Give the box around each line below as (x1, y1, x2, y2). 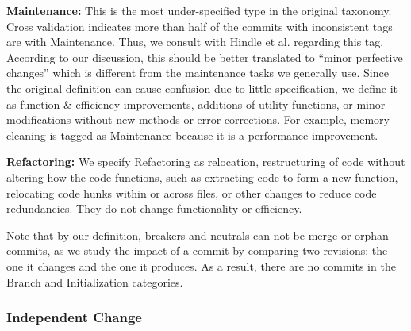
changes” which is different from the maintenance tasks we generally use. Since (6, 64, 389, 81)
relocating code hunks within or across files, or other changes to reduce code (6, 184, 377, 201)
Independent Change (6, 307, 142, 327)
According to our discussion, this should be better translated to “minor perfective (6, 48, 403, 65)
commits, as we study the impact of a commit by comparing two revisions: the (6, 242, 388, 259)
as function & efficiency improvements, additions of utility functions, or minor (6, 95, 386, 112)
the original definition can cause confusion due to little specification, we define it (6, 79, 398, 96)
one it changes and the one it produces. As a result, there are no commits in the (6, 257, 396, 274)
